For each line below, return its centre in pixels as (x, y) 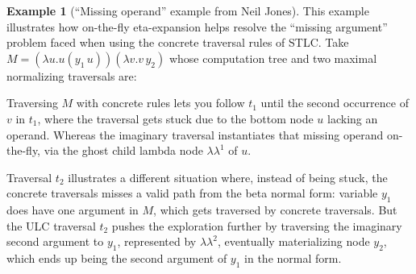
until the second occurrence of (335, 103)
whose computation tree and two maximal (273, 58)
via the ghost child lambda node (123, 150)
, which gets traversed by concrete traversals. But (275, 210)
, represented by (157, 241)
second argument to (55, 241)
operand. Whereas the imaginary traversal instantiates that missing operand (195, 134)
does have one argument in (73, 210)
